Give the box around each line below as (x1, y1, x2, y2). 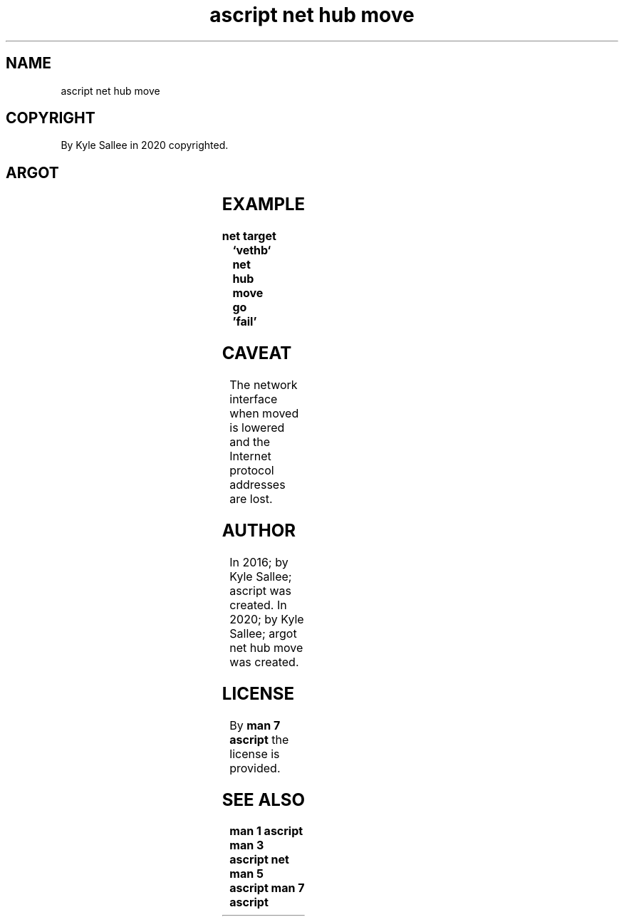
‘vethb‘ (232, 243, 271, 258)
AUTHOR (222, 519, 296, 541)
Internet (229, 449, 271, 463)
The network (229, 378, 298, 392)
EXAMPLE (222, 194, 306, 215)
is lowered (229, 420, 285, 435)
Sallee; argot (229, 626, 297, 641)
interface (229, 392, 278, 406)
